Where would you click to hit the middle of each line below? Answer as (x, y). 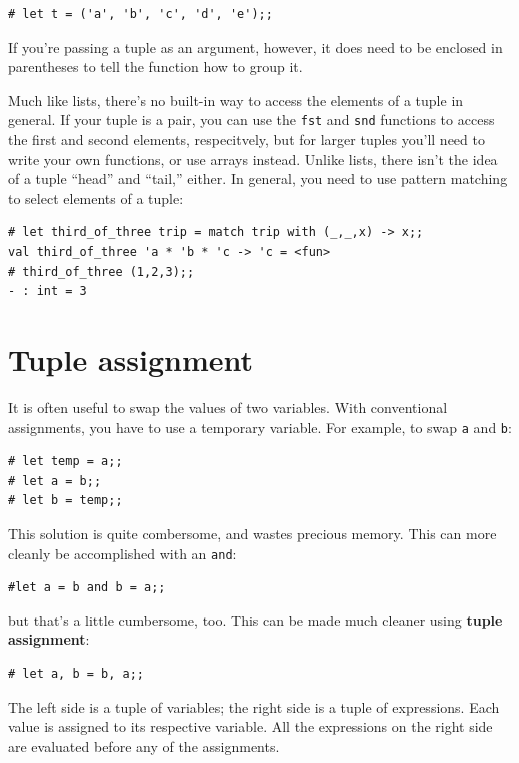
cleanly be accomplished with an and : (122, 552)
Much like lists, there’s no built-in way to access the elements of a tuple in (236, 99)
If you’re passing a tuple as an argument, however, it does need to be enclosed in (255, 46)
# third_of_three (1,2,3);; (101, 271)
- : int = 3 (47, 291)
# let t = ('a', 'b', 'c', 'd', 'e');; (140, 14)
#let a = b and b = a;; (87, 587)
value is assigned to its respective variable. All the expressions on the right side (250, 726)
